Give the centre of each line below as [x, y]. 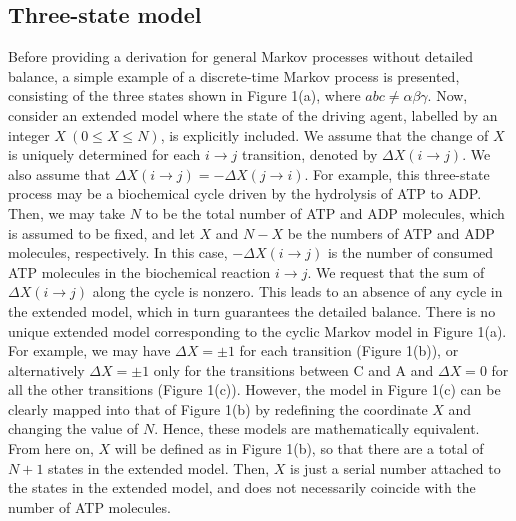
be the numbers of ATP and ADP [391, 232]
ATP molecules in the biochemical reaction [139, 271]
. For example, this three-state [397, 173]
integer [29, 134]
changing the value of [73, 428]
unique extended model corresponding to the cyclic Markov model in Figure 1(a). [257, 330]
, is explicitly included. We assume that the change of [324, 134]
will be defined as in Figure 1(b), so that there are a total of [299, 448]
